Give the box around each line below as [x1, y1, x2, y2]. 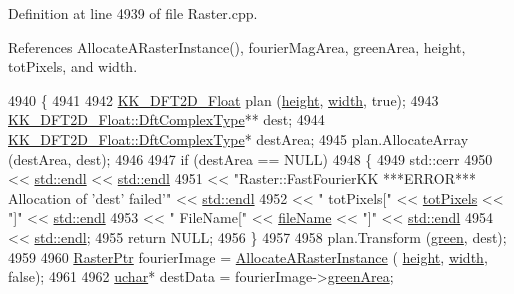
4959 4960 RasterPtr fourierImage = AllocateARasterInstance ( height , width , [8, 246, 488, 267]
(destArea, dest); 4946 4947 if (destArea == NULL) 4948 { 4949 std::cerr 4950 [8, 148, 493, 169]
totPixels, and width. [8, 56, 138, 77]
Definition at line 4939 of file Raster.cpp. [8, 3, 258, 23]
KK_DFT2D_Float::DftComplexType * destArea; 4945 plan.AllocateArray [8, 128, 469, 149]
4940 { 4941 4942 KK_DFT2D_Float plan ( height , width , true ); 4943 [8, 89, 439, 110]
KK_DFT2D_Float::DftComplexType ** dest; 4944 [8, 109, 325, 130]
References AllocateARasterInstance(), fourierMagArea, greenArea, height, [8, 36, 466, 57]
